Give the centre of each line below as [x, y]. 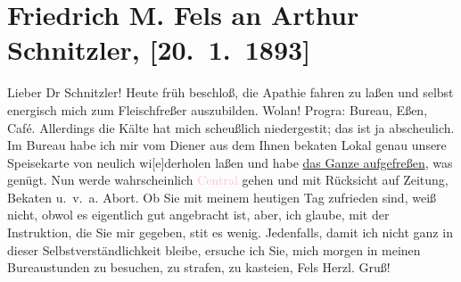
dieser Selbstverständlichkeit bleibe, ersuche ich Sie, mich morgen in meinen [214, 249]
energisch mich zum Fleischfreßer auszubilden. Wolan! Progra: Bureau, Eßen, [218, 109]
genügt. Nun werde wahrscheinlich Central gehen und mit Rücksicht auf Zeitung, [228, 180]
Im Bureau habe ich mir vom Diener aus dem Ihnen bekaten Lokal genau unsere [227, 145]
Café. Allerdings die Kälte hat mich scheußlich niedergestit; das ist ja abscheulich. [231, 127]
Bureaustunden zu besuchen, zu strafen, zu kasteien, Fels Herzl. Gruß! [199, 267]
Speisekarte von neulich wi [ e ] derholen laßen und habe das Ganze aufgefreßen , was [230, 162]
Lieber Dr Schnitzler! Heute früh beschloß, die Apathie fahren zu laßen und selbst [230, 92]
